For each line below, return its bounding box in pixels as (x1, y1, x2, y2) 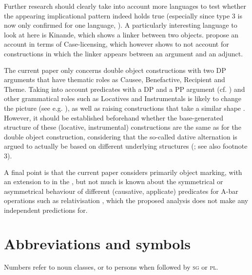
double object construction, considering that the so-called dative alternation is (4, 131, 237, 141)
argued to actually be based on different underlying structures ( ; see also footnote (4, 141, 248, 151)
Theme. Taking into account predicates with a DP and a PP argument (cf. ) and (4, 84, 245, 94)
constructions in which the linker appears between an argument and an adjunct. (4, 48, 243, 58)
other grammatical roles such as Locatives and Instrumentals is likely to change (4, 93, 241, 103)
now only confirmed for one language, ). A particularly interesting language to (4, 20, 237, 30)
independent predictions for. (4, 205, 88, 215)
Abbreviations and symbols (4, 233, 191, 253)
